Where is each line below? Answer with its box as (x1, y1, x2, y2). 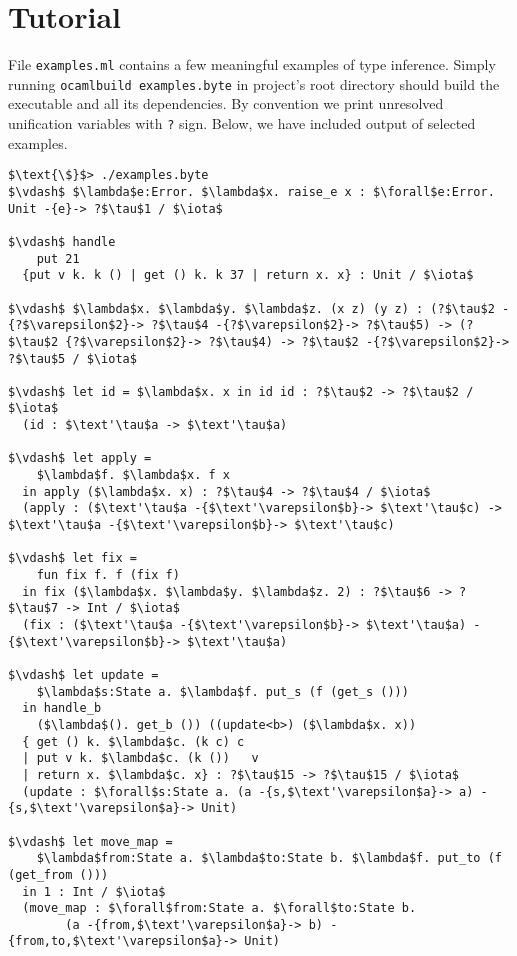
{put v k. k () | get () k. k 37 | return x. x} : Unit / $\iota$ (22, 268, 474, 283)
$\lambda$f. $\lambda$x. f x (36, 468, 230, 483)
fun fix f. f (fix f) (36, 568, 180, 583)
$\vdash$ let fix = (8, 551, 137, 566)
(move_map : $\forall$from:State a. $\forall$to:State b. (22, 901, 417, 916)
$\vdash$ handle (8, 234, 116, 249)
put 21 (36, 251, 80, 266)
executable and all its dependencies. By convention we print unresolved (8, 93, 444, 114)
